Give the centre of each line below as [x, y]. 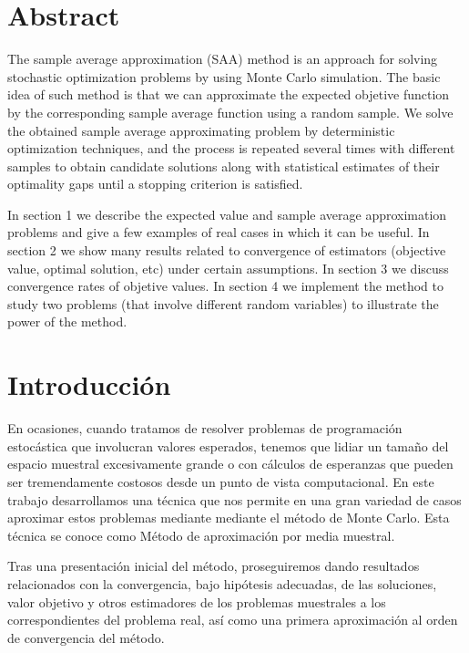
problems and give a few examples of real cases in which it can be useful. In [219, 232]
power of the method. [67, 321]
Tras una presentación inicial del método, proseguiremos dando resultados [214, 566]
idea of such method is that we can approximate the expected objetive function [229, 94]
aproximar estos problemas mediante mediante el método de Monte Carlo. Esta [229, 518]
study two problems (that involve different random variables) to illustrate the [223, 303]
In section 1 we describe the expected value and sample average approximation [227, 214]
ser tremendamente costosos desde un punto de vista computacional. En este [221, 481]
